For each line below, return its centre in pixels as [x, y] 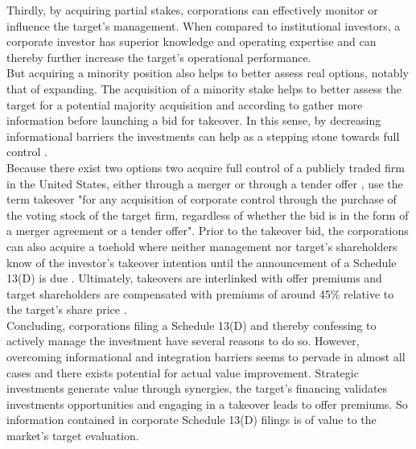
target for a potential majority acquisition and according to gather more [185, 104]
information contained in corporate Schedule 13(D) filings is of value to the [192, 420]
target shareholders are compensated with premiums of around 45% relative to [200, 293]
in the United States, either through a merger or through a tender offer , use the [205, 183]
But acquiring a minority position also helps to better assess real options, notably [208, 73]
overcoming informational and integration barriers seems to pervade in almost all [206, 357]
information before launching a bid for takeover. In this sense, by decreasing [194, 120]
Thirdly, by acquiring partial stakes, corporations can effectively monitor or [192, 10]
